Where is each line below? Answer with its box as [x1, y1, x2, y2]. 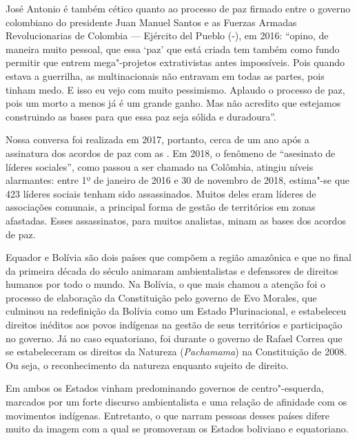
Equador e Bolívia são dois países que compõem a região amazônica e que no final [6, 250, 352, 264]
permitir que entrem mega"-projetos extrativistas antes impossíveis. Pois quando [6, 55, 345, 70]
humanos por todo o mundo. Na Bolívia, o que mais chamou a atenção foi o [6, 277, 325, 291]
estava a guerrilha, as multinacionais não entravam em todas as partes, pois [6, 68, 325, 83]
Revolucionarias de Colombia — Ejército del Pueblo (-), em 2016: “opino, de [6, 28, 329, 43]
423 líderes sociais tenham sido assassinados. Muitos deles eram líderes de [6, 186, 316, 200]
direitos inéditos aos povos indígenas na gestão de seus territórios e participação [6, 317, 343, 332]
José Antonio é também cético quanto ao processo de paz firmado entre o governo [6, 1, 351, 15]
